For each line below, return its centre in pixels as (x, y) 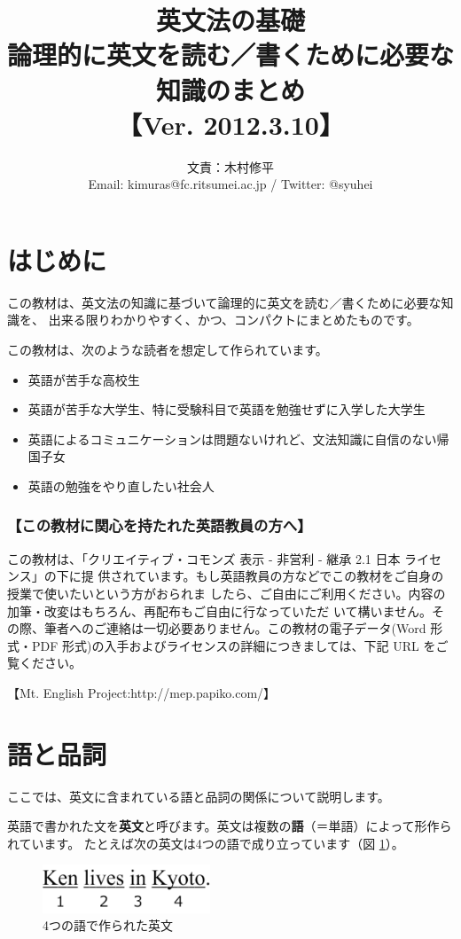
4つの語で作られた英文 (108, 925)
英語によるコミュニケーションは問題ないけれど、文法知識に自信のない (232, 438)
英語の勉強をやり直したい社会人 (121, 485)
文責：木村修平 (230, 166)
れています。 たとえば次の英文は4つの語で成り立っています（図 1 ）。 (206, 843)
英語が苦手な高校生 (84, 379)
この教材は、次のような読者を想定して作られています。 (168, 349)
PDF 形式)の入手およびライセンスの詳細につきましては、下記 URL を (234, 645)
